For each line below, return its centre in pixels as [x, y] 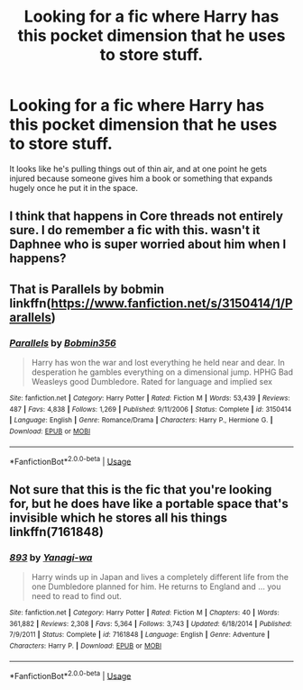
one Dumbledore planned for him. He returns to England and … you [156, 586]
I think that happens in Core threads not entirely [147, 217]
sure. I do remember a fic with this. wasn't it [135, 230]
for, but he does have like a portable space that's [149, 503]
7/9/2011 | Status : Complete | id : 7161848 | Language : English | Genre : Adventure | [140, 635]
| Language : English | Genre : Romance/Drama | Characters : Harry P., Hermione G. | [141, 421]
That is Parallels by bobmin [87, 289]
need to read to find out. [76, 595]
